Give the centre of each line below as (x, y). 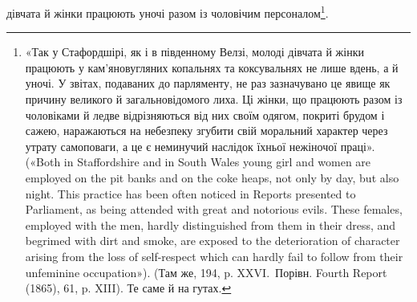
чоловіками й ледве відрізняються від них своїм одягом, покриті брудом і (205, 114)
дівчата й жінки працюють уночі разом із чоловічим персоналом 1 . (168, 12)
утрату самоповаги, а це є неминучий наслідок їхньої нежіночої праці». (200, 146)
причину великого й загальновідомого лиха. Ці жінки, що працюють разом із (214, 99)
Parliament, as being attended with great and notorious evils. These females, (214, 209)
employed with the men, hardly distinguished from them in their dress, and (211, 224)
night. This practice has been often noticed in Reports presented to (190, 193)
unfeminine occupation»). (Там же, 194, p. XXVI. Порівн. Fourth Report (206, 272)
